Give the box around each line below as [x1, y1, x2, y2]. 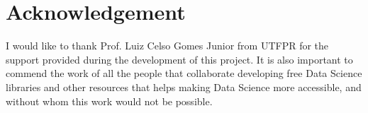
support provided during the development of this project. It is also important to [6, 52, 353, 66]
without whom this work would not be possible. [6, 93, 213, 108]
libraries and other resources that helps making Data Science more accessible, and [6, 79, 362, 94]
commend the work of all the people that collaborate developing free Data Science [6, 66, 362, 81]
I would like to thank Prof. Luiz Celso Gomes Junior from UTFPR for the [6, 38, 329, 53]
